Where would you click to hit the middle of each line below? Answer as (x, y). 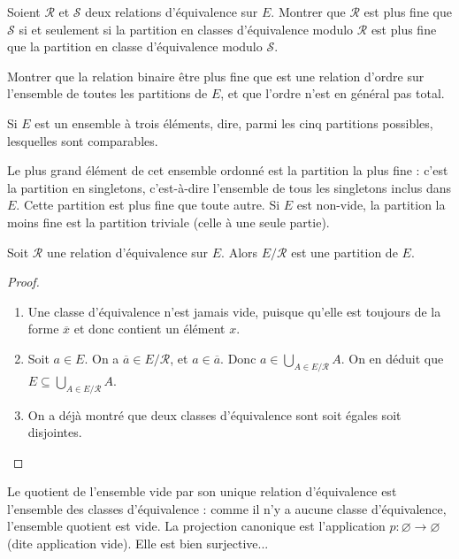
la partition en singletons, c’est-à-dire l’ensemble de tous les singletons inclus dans (229, 187)
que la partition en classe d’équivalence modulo (135, 46)
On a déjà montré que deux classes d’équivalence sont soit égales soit (214, 414)
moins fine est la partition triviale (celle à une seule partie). (168, 222)
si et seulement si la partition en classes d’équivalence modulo (186, 29)
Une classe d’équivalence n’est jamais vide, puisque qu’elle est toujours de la (234, 311)
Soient (24, 11)
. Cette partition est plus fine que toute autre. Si (148, 205)
